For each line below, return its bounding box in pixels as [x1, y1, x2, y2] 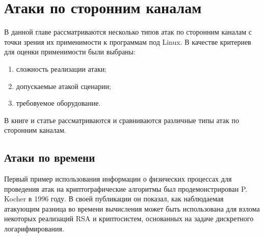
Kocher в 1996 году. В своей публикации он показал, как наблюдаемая [4, 193, 224, 204]
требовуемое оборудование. [16, 98, 101, 108]
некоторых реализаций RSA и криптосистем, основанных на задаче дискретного [4, 213, 254, 224]
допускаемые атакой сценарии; [16, 80, 111, 91]
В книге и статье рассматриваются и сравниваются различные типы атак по [4, 114, 239, 125]
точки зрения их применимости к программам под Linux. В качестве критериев [4, 36, 251, 47]
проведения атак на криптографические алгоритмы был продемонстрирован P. [4, 183, 248, 194]
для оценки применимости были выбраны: [4, 46, 136, 57]
